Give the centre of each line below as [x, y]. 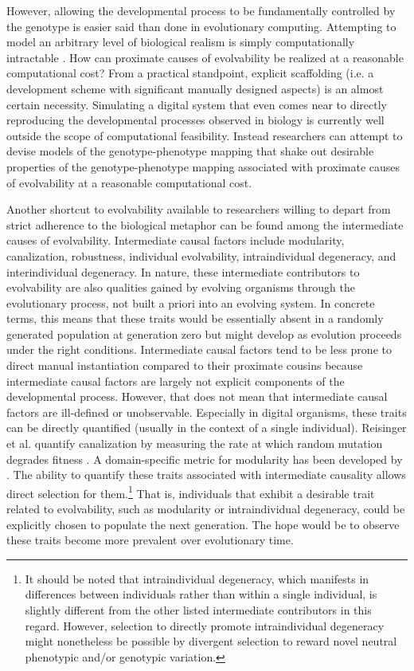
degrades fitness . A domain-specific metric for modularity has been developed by [205, 459]
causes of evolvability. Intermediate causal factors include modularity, [176, 240]
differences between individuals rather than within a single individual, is [201, 594]
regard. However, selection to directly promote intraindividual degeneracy [205, 625]
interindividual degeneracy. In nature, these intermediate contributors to [183, 271]
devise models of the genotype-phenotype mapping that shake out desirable [190, 151]
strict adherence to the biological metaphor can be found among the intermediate [205, 224]
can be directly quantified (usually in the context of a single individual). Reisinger [207, 428]
